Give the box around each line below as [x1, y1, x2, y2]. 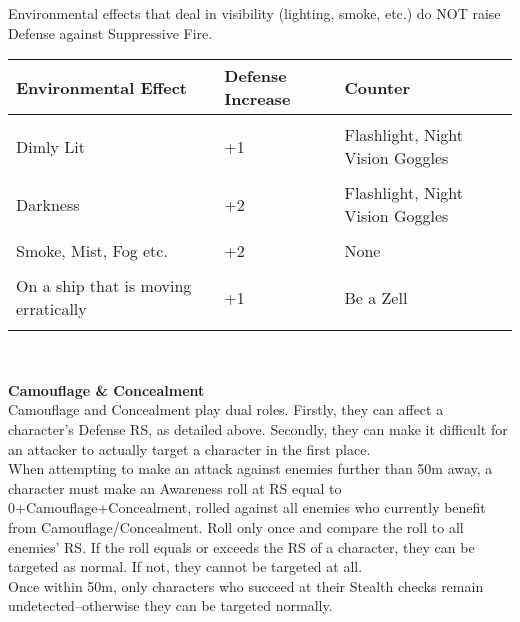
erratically [16, 297, 87, 321]
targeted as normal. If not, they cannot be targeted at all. [8, 556, 363, 577]
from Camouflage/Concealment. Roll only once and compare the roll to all [8, 516, 464, 537]
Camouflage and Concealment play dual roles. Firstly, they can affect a [8, 399, 444, 420]
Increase [224, 87, 291, 111]
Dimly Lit [16, 134, 85, 158]
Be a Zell [344, 285, 408, 309]
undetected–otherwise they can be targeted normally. [8, 595, 333, 616]
